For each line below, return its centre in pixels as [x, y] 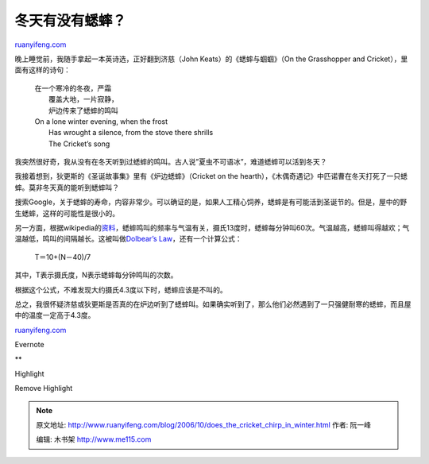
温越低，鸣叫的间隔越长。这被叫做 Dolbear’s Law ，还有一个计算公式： [128, 239]
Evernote [29, 345]
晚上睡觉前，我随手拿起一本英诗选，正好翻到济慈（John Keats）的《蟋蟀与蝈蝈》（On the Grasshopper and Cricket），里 [211, 59]
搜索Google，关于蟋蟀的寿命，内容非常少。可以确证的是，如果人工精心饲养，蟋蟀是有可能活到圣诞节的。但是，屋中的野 [211, 202]
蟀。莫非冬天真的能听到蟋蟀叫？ [67, 188]
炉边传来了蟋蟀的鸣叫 [83, 110]
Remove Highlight [44, 389]
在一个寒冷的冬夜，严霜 [73, 88]
